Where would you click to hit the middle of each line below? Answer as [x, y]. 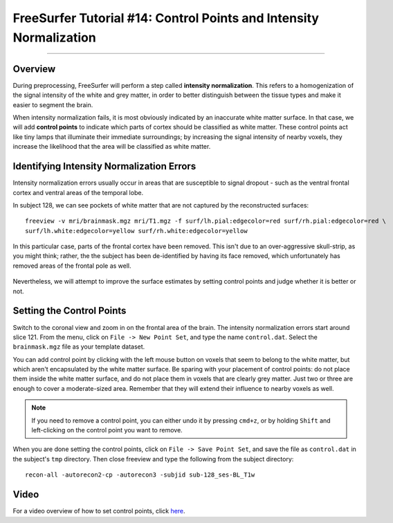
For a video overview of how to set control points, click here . [99, 511]
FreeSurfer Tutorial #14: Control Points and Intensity [166, 18]
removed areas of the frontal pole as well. [72, 266]
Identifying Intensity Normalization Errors [104, 166]
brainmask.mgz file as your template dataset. [79, 347]
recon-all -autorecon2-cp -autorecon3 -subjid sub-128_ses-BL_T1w [140, 475]
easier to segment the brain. [53, 104]
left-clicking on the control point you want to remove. [107, 430]
